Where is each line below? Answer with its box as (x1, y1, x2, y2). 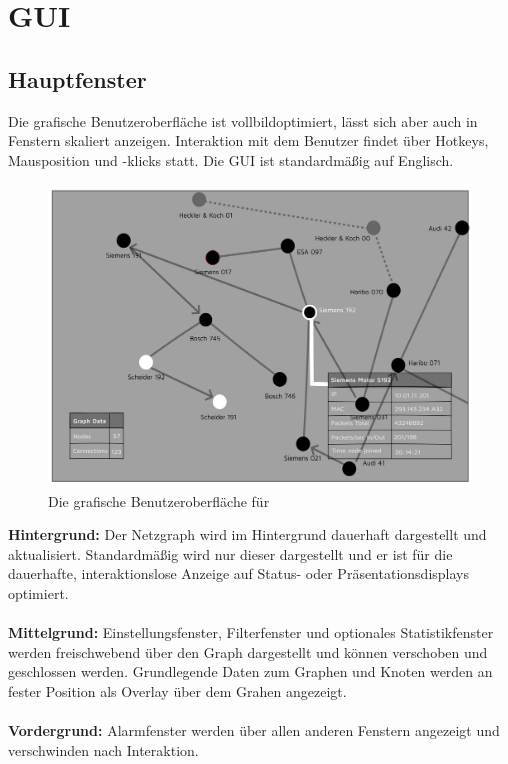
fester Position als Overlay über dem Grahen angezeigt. (8, 680, 347, 701)
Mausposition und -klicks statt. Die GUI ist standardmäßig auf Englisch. (8, 149, 454, 170)
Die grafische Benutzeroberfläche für (48, 490, 270, 511)
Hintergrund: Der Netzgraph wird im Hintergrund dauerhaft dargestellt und (8, 524, 487, 545)
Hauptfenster (8, 63, 147, 94)
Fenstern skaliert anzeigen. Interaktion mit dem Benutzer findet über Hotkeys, (8, 130, 489, 151)
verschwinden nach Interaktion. (8, 739, 199, 760)
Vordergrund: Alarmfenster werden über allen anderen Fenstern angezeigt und (8, 720, 500, 741)
